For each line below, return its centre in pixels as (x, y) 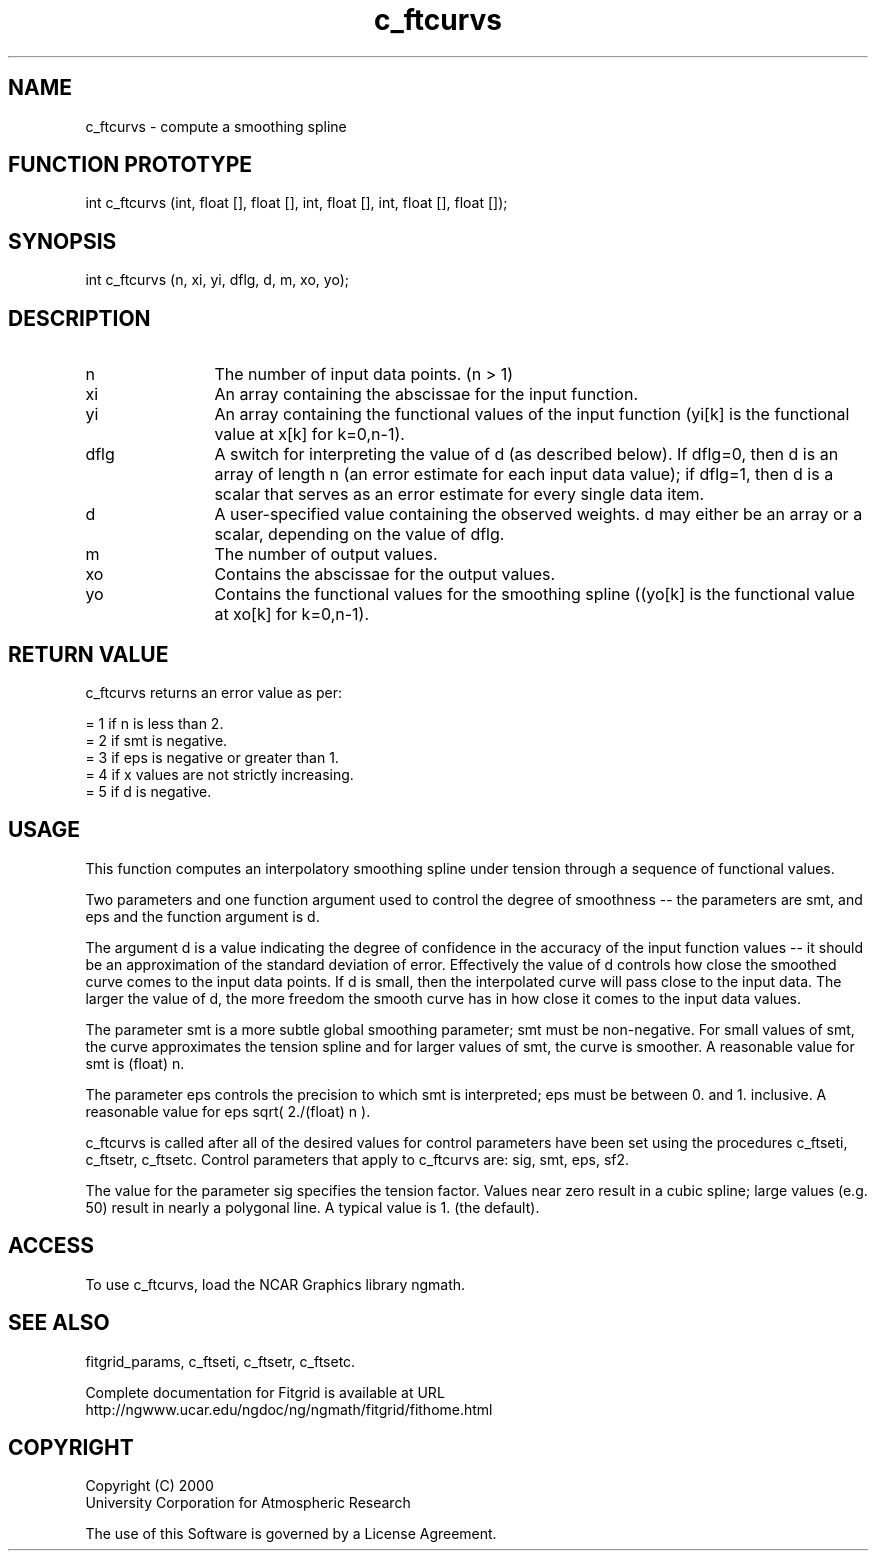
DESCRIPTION (79, 318)
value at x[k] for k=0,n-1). (309, 434)
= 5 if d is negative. (148, 791)
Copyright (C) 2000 (149, 1486)
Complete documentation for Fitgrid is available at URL (265, 1392)
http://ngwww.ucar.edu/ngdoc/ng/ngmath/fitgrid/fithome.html (289, 1409)
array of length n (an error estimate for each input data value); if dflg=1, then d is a (524, 474)
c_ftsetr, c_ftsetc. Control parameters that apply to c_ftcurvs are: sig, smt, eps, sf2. (357, 1159)
